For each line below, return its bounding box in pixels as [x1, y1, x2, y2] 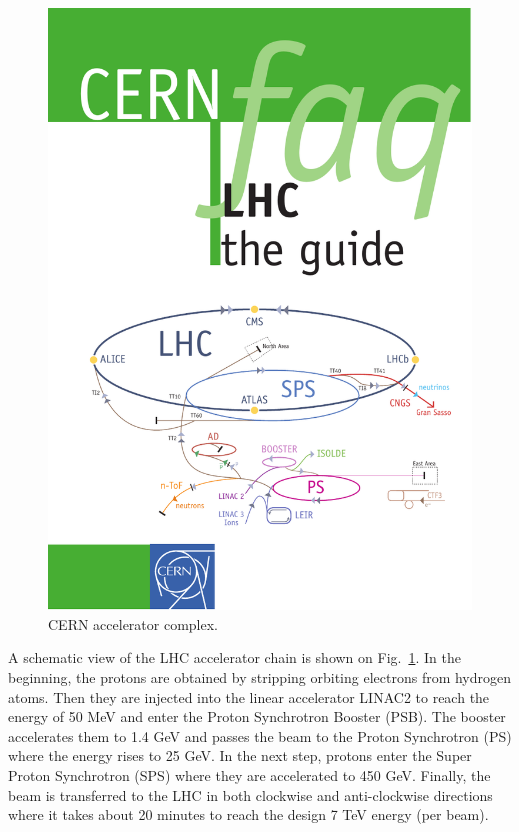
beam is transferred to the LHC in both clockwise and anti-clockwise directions [8, 784, 493, 805]
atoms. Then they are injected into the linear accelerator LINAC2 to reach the [8, 686, 490, 707]
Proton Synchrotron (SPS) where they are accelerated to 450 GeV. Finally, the [8, 764, 491, 785]
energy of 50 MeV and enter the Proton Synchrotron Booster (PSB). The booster [8, 706, 506, 727]
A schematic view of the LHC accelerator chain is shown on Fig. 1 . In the [8, 647, 461, 668]
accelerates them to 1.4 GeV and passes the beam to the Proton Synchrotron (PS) [8, 725, 512, 746]
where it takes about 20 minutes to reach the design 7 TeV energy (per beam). [8, 804, 489, 825]
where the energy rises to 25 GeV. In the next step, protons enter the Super [8, 745, 472, 766]
